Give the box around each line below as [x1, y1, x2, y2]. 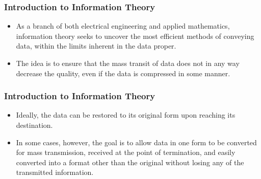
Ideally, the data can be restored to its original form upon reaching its [16, 109, 236, 120]
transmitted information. [16, 167, 94, 177]
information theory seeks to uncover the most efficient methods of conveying [16, 30, 254, 41]
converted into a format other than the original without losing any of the [16, 156, 244, 167]
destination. [16, 120, 53, 130]
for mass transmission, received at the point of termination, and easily [16, 147, 236, 158]
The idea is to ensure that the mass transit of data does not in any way [16, 58, 240, 68]
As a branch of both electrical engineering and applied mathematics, [16, 20, 230, 31]
